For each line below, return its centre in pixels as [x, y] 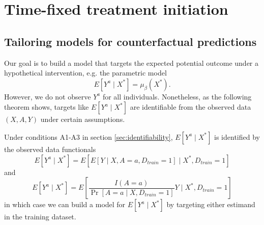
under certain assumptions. [83, 119]
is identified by [237, 136]
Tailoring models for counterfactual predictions [130, 41]
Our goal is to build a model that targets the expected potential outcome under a [131, 62]
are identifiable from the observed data [190, 107]
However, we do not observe [48, 96]
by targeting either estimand [211, 204]
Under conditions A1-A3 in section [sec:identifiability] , [89, 136]
